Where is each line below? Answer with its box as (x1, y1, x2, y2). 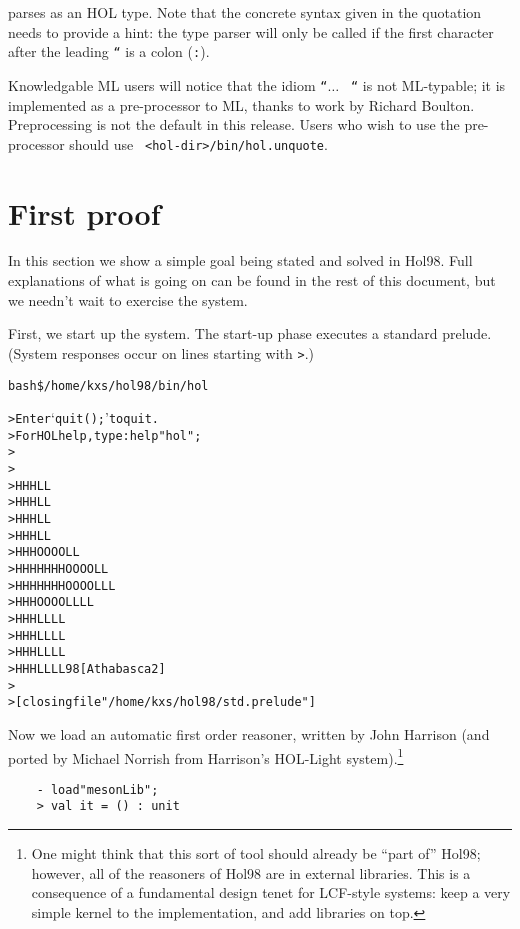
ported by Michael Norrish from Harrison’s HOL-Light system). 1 (8, 744, 404, 768)
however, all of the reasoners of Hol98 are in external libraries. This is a (31, 862, 471, 883)
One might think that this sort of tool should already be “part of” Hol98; (31, 843, 481, 864)
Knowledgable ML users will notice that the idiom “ (8, 74, 328, 95)
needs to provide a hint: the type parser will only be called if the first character (8, 21, 494, 42)
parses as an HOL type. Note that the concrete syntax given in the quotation (8, 2, 482, 22)
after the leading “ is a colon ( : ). (8, 41, 210, 62)
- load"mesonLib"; (36, 782, 159, 797)
